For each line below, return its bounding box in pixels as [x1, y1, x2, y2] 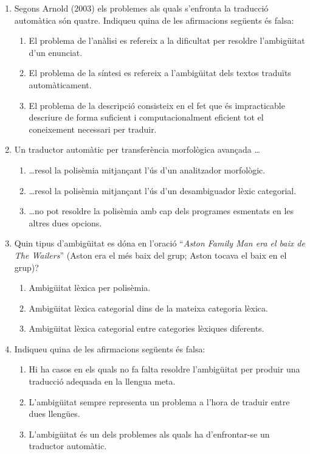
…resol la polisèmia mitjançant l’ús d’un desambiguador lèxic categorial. [29, 184, 297, 197]
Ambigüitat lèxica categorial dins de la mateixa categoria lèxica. [29, 301, 268, 314]
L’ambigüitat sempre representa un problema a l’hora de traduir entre [29, 395, 290, 408]
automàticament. [29, 78, 92, 91]
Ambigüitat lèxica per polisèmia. [29, 281, 151, 294]
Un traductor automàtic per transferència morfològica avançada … [14, 143, 260, 156]
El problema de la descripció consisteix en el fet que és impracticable [29, 99, 285, 111]
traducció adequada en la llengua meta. [29, 375, 176, 388]
